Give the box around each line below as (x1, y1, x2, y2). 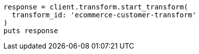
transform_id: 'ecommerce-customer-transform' (11, 11, 197, 19)
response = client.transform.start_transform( (3, 3, 188, 11)
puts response (3, 27, 58, 35)
